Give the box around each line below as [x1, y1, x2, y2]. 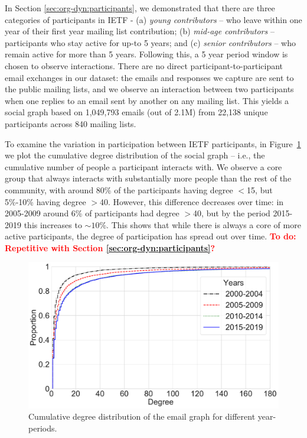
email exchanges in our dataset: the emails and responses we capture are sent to [5, 71, 294, 83]
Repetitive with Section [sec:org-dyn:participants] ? [5, 241, 215, 254]
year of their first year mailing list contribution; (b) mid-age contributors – [5, 25, 275, 37]
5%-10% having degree [5, 195, 86, 207]
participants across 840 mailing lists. [5, 117, 136, 129]
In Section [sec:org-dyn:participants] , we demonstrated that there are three [5, 2, 275, 14]
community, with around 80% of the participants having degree [5, 183, 233, 196]
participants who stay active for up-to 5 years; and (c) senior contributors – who [5, 36, 296, 48]
